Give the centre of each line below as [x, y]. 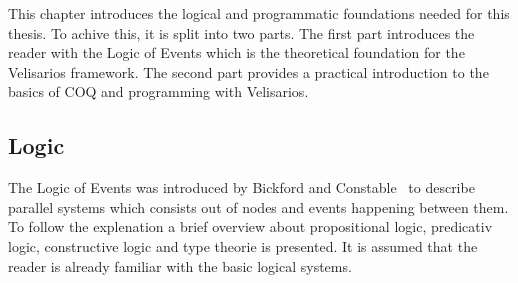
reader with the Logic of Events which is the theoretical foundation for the [236, 52]
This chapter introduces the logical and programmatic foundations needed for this [259, 13]
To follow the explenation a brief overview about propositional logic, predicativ [250, 226]
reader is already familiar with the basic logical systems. [180, 265]
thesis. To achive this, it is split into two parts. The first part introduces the [241, 32]
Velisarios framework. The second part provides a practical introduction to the [248, 71]
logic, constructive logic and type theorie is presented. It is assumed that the [243, 245]
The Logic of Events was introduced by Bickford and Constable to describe [241, 187]
